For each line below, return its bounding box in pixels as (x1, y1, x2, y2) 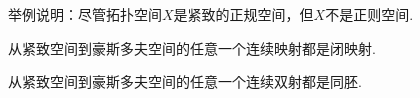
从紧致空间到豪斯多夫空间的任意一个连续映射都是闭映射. (8, 37, 376, 58)
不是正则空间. (325, 4, 414, 24)
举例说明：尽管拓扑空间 (8, 4, 162, 24)
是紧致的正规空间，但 (173, 4, 314, 24)
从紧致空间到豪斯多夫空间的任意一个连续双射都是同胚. (8, 71, 362, 92)
